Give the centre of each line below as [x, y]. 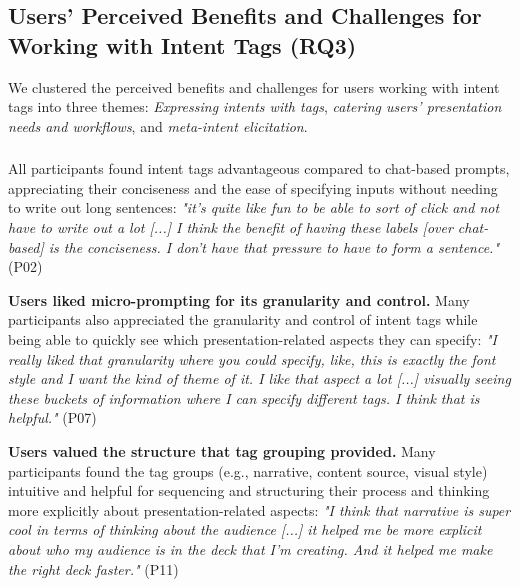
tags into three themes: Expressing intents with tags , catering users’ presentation [255, 106]
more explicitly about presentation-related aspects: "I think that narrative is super [259, 509]
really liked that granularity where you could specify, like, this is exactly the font [252, 358]
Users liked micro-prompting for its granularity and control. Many [239, 299]
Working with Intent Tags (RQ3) [182, 44]
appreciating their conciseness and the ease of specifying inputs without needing [253, 187]
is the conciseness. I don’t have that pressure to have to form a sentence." [274, 246]
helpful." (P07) [52, 417]
